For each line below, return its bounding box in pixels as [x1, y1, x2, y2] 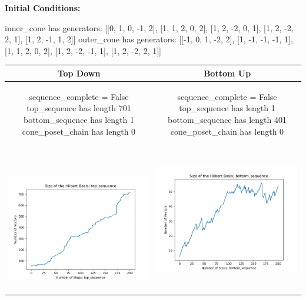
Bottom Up [203, 66, 251, 79]
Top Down [57, 66, 101, 79]
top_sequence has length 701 [26, 102, 131, 114]
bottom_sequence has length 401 [168, 113, 287, 125]
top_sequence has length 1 [179, 102, 275, 114]
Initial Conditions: [5, 2, 81, 14]
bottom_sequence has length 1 [24, 113, 134, 125]
